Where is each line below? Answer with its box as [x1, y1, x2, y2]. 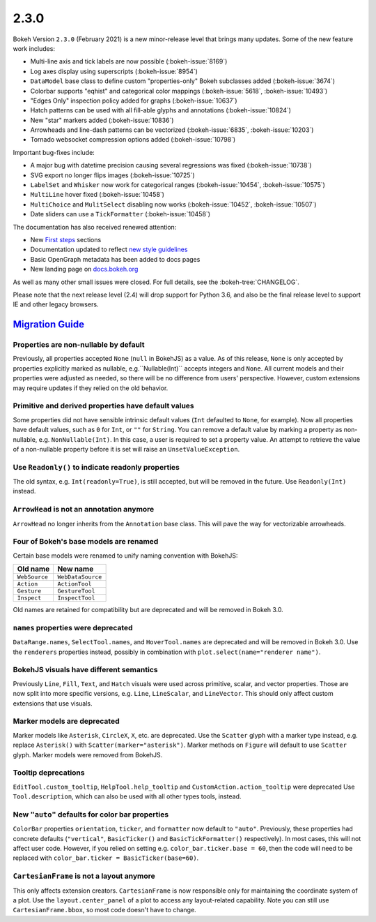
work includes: [13, 44, 56, 52]
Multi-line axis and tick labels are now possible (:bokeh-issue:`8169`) [30, 57, 228, 66]
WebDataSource [57, 573, 102, 581]
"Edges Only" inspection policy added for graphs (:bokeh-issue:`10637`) [30, 96, 237, 105]
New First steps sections [30, 235, 102, 244]
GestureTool [57, 587, 95, 595]
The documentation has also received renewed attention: [13, 223, 177, 231]
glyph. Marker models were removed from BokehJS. [13, 750, 163, 759]
